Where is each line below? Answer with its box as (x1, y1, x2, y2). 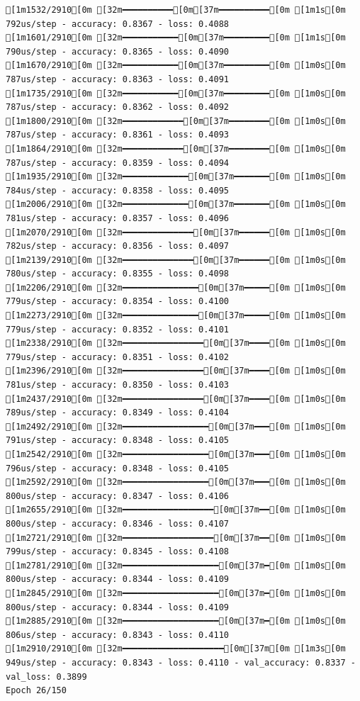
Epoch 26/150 (6, 685, 67, 696)
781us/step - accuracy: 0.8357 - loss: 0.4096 (6, 213, 229, 223)
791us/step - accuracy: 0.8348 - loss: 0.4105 (6, 435, 229, 446)
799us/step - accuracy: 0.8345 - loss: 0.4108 (6, 546, 229, 557)
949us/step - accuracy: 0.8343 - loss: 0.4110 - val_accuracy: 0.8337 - (6, 657, 356, 668)
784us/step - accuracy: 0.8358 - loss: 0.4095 (6, 185, 229, 196)
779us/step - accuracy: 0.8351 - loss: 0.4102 (6, 352, 229, 362)
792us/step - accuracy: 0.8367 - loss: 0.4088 (6, 18, 229, 29)
